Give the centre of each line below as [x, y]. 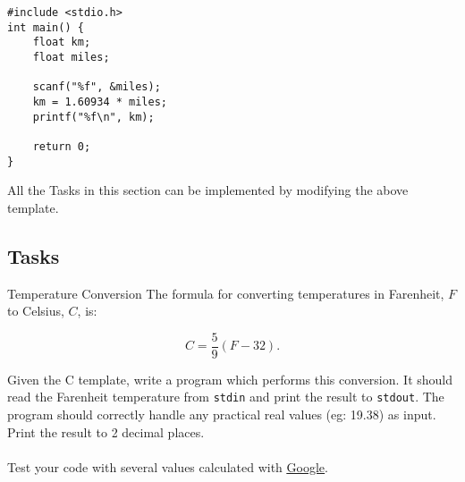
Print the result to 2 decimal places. [106, 431]
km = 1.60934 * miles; [100, 101]
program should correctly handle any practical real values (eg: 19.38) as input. [222, 414]
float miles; [71, 57]
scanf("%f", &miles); [97, 87]
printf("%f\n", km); [93, 117]
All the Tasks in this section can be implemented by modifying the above [208, 190]
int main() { [46, 27]
